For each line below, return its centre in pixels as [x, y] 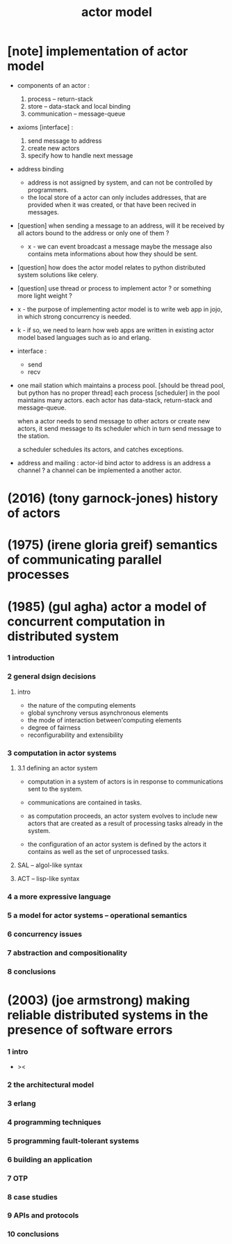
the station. [33, 435]
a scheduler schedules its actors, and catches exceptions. [100, 449]
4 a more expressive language [59, 896]
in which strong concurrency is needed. [74, 316]
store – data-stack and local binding [79, 106]
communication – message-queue [76, 114]
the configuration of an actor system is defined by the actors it [117, 844]
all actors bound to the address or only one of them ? [93, 233]
